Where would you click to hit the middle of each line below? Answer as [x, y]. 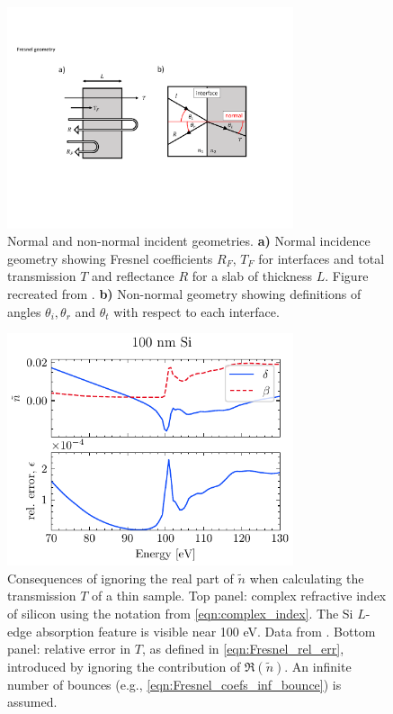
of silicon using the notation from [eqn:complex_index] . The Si [180, 613]
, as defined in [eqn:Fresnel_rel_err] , [243, 649]
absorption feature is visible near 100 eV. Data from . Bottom [205, 631]
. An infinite [318, 666]
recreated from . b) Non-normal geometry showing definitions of [184, 294]
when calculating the [307, 578]
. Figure [347, 276]
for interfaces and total [322, 258]
